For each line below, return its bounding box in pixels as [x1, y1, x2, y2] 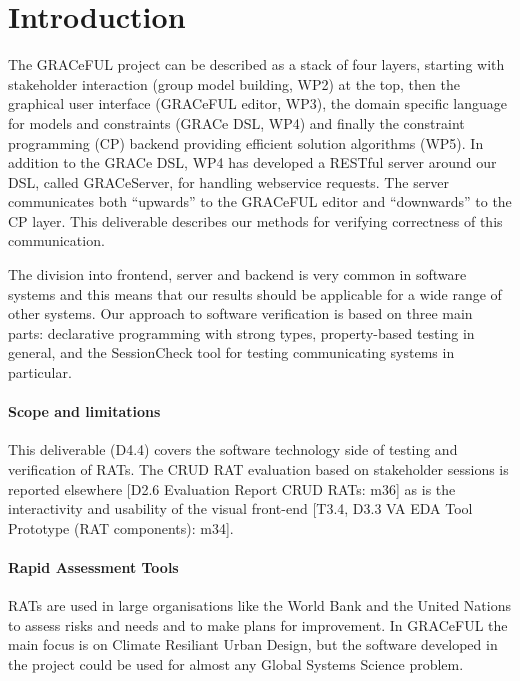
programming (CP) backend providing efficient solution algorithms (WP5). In [8, 132, 484, 153]
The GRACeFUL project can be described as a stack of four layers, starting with [8, 54, 505, 75]
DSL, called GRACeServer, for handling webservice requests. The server [8, 171, 450, 192]
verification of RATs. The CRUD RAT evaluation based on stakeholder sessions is [8, 459, 509, 480]
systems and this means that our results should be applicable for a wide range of [8, 283, 502, 304]
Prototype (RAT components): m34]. [8, 517, 234, 538]
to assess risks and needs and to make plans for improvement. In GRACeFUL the [8, 614, 508, 635]
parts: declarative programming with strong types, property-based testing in [8, 322, 475, 343]
